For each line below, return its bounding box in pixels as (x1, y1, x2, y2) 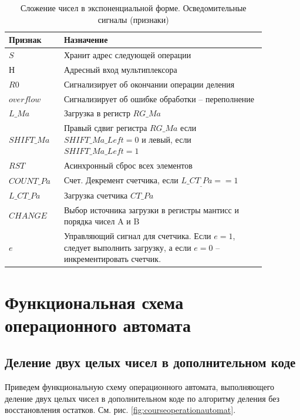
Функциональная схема (5, 290, 184, 314)
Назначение (63, 33, 108, 46)
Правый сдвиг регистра (63, 122, 147, 134)
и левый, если (141, 133, 191, 145)
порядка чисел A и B (63, 215, 140, 227)
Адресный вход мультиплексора (63, 63, 177, 75)
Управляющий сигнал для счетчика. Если (63, 230, 211, 242)
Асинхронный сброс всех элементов (63, 159, 193, 172)
